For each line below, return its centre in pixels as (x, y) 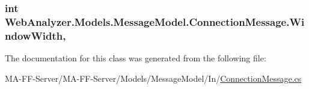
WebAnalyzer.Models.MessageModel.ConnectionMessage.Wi (155, 21)
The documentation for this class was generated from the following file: (136, 58)
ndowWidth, (35, 35)
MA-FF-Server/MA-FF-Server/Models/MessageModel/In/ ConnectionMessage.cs (153, 78)
